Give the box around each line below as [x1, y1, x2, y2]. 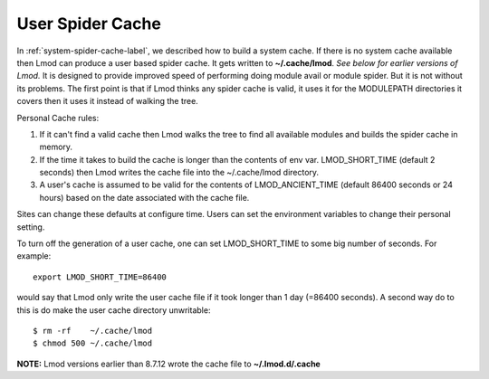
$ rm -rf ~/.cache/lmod [33, 326, 153, 336]
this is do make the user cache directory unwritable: [16, 304, 211, 316]
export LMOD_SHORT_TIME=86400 [33, 271, 168, 282]
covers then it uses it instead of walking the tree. [16, 96, 198, 107]
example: [16, 251, 52, 261]
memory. [39, 141, 72, 153]
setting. [16, 222, 45, 232]
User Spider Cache [16, 14, 162, 33]
